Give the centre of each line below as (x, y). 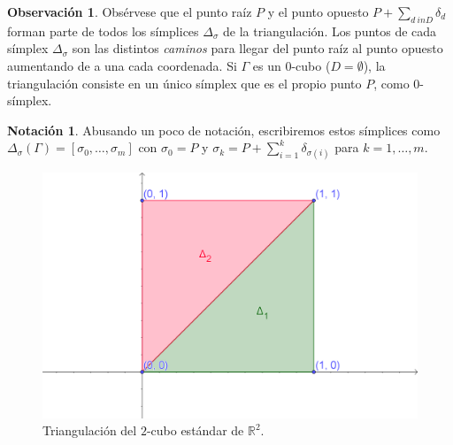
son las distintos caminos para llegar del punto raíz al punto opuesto (257, 48)
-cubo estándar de (195, 430)
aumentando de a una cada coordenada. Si (122, 65)
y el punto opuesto (318, 12)
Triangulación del (90, 430)
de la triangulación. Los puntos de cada (330, 31)
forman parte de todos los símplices (103, 31)
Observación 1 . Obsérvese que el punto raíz (130, 12)
